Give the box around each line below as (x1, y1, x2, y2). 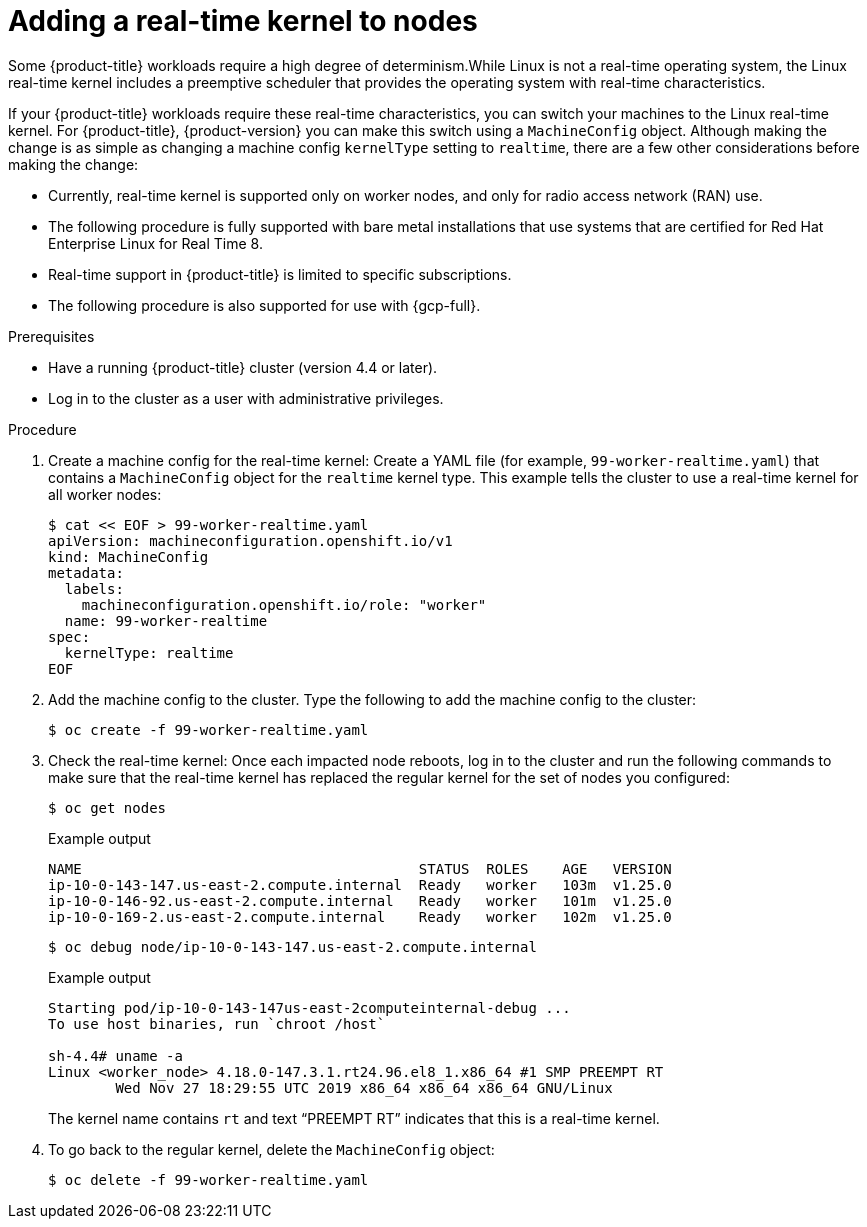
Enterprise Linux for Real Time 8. (48, 234, 263, 252)
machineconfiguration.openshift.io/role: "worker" (81, 596, 487, 613)
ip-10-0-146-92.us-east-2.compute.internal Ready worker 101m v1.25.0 (48, 892, 672, 909)
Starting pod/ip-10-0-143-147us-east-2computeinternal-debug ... (48, 999, 571, 1016)
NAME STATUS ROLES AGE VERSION (48, 860, 672, 877)
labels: (64, 580, 124, 597)
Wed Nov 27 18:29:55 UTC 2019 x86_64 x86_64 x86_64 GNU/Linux (115, 1079, 613, 1096)
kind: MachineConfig (48, 548, 209, 565)
